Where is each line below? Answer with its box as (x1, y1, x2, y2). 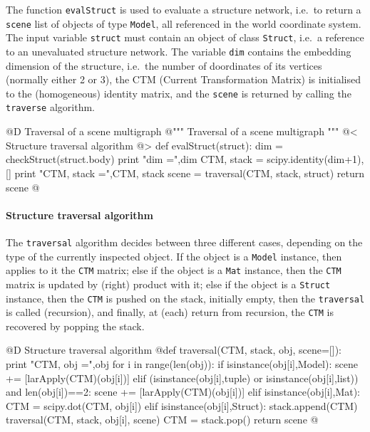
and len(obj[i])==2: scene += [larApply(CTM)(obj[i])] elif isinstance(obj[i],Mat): (6, 384, 360, 399)
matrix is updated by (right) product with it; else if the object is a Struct (6, 276, 331, 291)
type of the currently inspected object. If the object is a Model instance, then (6, 248, 342, 263)
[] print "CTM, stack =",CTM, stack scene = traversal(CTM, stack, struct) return (6, 165, 365, 180)
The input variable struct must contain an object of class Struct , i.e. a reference (6, 30, 364, 45)
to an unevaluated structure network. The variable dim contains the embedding (6, 43, 351, 58)
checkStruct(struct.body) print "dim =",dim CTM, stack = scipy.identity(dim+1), (6, 152, 364, 167)
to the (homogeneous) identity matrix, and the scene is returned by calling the (6, 85, 351, 100)
